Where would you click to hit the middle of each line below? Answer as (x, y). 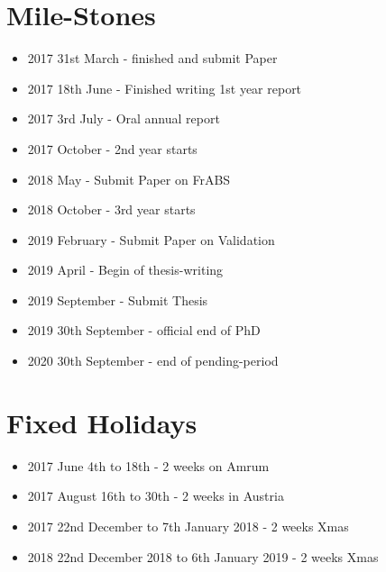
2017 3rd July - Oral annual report (124, 118)
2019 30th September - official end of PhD (144, 330)
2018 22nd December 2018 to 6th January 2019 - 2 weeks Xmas (203, 556)
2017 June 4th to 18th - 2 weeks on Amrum (148, 465)
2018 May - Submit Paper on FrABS (129, 179)
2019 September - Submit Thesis (118, 300)
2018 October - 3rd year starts (111, 209)
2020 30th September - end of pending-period (153, 361)
